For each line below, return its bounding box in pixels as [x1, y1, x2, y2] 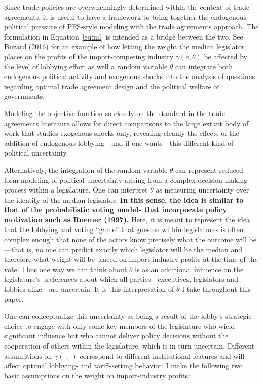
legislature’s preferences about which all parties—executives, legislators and [4, 274, 238, 284]
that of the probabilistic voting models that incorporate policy [4, 204, 227, 215]
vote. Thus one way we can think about [4, 263, 127, 274]
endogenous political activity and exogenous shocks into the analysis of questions [4, 71, 255, 82]
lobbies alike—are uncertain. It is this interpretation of [4, 284, 174, 294]
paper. [4, 293, 24, 304]
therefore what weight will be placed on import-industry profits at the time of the [4, 254, 258, 264]
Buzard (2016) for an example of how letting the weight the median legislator [4, 41, 245, 52]
